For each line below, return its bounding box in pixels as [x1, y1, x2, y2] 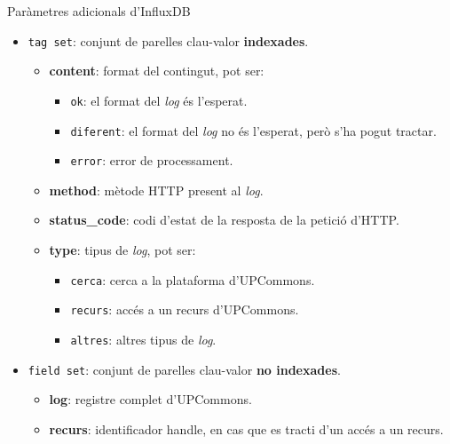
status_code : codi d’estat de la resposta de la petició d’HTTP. [49, 210, 399, 229]
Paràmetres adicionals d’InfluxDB [7, 2, 191, 20]
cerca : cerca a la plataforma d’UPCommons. [70, 270, 315, 289]
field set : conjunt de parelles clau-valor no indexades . [28, 360, 341, 378]
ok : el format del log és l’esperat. [70, 91, 248, 109]
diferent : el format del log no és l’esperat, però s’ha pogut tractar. [70, 121, 437, 139]
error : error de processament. [70, 151, 233, 170]
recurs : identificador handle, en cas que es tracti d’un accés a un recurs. [49, 419, 444, 438]
